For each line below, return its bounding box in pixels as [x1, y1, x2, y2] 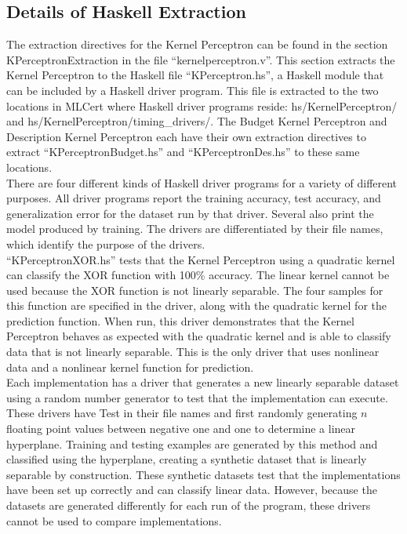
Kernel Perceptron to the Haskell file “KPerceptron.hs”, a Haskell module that [6, 67, 384, 83]
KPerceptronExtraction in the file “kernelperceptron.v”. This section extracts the [6, 51, 395, 67]
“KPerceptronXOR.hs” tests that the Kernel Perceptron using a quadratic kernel [6, 251, 395, 267]
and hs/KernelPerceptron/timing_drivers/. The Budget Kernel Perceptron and [6, 113, 387, 129]
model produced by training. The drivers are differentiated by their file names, [6, 220, 383, 237]
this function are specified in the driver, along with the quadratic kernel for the [6, 297, 387, 314]
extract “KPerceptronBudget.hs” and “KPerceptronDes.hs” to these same [6, 143, 360, 160]
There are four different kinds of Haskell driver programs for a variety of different [6, 174, 398, 191]
